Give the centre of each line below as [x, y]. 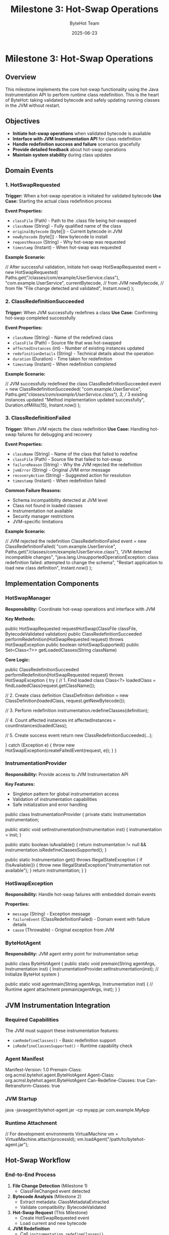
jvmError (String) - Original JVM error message [61, 470]
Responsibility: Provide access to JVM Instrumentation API [67, 774]
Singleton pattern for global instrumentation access [66, 794]
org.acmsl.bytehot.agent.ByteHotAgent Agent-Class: [60, 1075]
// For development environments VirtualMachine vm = [62, 1134]
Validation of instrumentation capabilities [55, 799]
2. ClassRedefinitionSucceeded [45, 302]
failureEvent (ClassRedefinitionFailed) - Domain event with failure [81, 919]
